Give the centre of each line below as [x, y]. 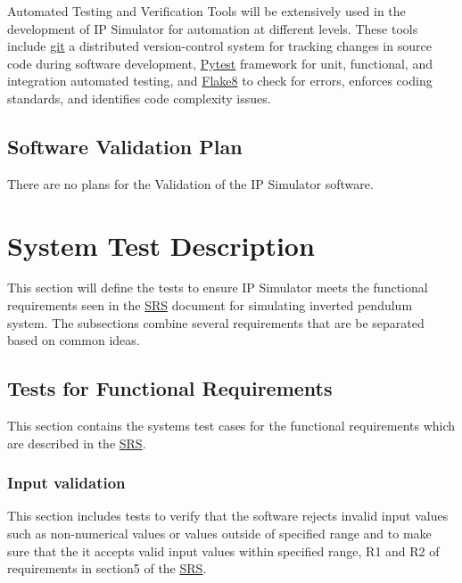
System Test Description [161, 245]
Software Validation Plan [125, 146]
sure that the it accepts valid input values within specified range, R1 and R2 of [223, 550]
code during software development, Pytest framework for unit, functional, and [220, 63]
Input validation [66, 483]
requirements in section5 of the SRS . [107, 568]
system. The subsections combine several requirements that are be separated [216, 322]
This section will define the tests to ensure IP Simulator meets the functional [218, 287]
